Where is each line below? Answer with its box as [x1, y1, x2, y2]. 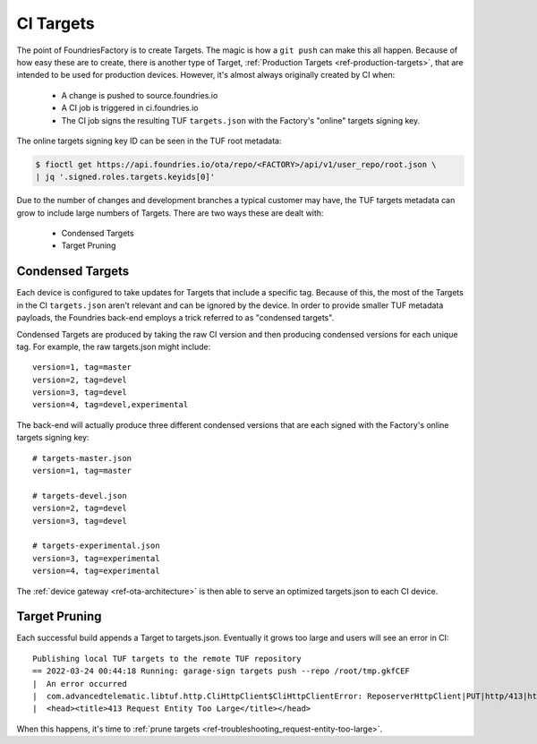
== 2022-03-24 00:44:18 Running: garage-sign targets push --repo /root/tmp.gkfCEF [32, 666, 411, 676]
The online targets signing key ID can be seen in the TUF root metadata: [16, 135, 282, 146]
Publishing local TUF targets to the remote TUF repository [32, 654, 302, 663]
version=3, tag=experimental [32, 553, 160, 563]
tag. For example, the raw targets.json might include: [16, 341, 211, 352]
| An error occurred [32, 679, 127, 688]
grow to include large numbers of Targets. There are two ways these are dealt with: [16, 207, 324, 218]
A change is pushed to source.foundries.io [61, 90, 218, 100]
